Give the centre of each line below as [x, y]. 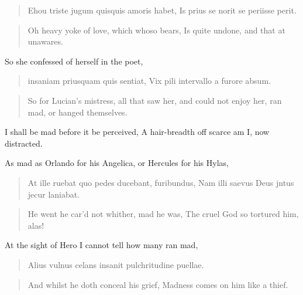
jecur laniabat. [54, 194]
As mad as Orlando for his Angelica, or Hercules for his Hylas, [117, 163]
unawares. [45, 41]
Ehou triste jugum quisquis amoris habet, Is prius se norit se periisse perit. [162, 10]
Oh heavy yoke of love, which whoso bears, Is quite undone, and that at [156, 30]
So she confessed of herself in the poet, [74, 61]
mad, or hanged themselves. [78, 112]
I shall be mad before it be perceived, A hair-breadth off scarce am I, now [137, 132]
